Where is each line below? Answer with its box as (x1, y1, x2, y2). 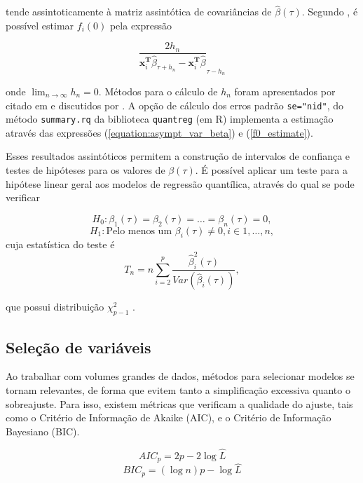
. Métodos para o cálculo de (98, 83, 218, 98)
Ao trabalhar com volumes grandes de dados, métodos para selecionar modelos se (6, 369, 355, 383)
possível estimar (6, 18, 74, 32)
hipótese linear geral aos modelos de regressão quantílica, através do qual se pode (6, 176, 355, 191)
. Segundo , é (301, 4, 358, 19)
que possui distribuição (6, 299, 104, 314)
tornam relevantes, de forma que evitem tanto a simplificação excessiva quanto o (6, 382, 350, 397)
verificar (6, 190, 41, 205)
